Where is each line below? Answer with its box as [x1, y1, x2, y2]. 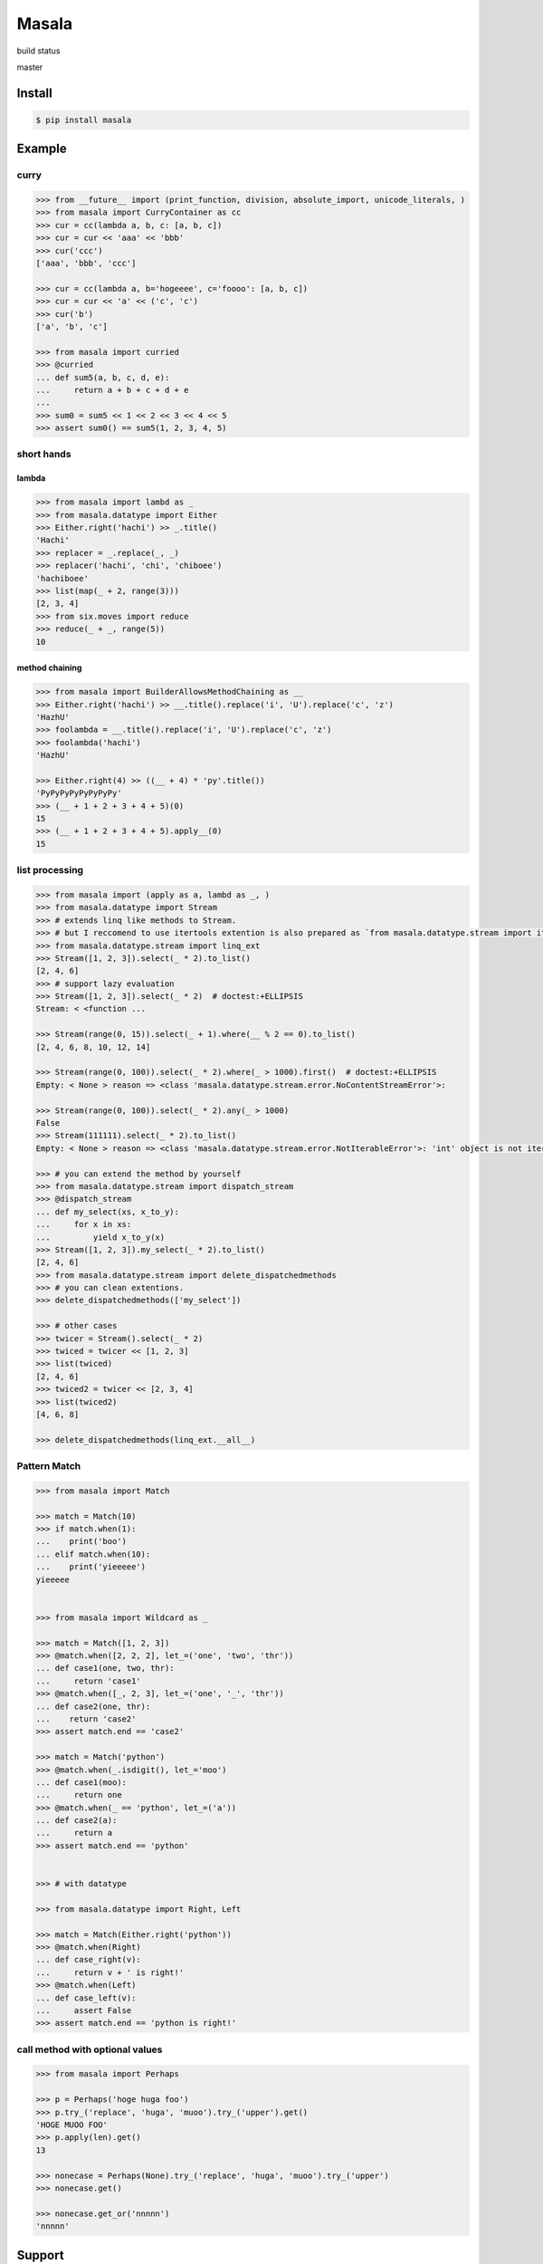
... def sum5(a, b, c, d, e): [35, 372, 170, 382]
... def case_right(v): [35, 1954, 142, 1965]
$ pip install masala [35, 114, 132, 125]
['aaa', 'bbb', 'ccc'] [35, 258, 137, 269]
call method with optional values [16, 2043, 163, 2056]
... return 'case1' [35, 1675, 142, 1686]
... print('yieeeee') [35, 1562, 147, 1572]
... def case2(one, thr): [35, 1701, 151, 1712]
